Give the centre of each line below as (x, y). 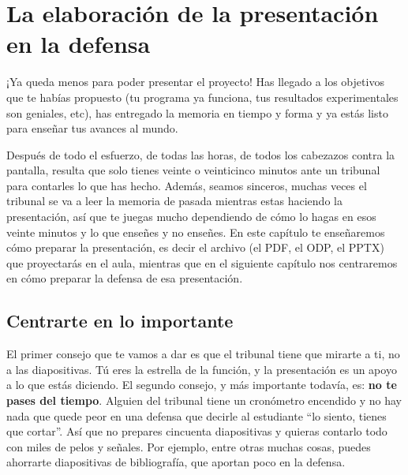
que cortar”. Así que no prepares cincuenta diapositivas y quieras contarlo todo (197, 431)
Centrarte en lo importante (120, 321)
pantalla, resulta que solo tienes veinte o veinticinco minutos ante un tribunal (193, 170)
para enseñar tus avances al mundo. (92, 128)
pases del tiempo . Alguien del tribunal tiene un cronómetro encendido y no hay (204, 400)
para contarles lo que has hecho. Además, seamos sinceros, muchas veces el (187, 185)
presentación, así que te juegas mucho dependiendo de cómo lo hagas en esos (191, 217)
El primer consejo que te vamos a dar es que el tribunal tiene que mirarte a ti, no (203, 354)
